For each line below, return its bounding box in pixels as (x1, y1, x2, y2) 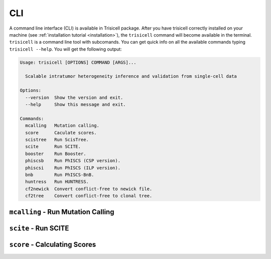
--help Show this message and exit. (25, 102, 126, 107)
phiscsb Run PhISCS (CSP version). (25, 158, 120, 164)
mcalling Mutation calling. (25, 123, 100, 128)
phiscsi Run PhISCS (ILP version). (25, 165, 120, 171)
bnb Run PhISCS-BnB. (25, 172, 94, 178)
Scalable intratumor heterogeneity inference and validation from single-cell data (25, 73, 237, 79)
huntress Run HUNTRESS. (25, 179, 89, 185)
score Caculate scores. (25, 129, 97, 136)
